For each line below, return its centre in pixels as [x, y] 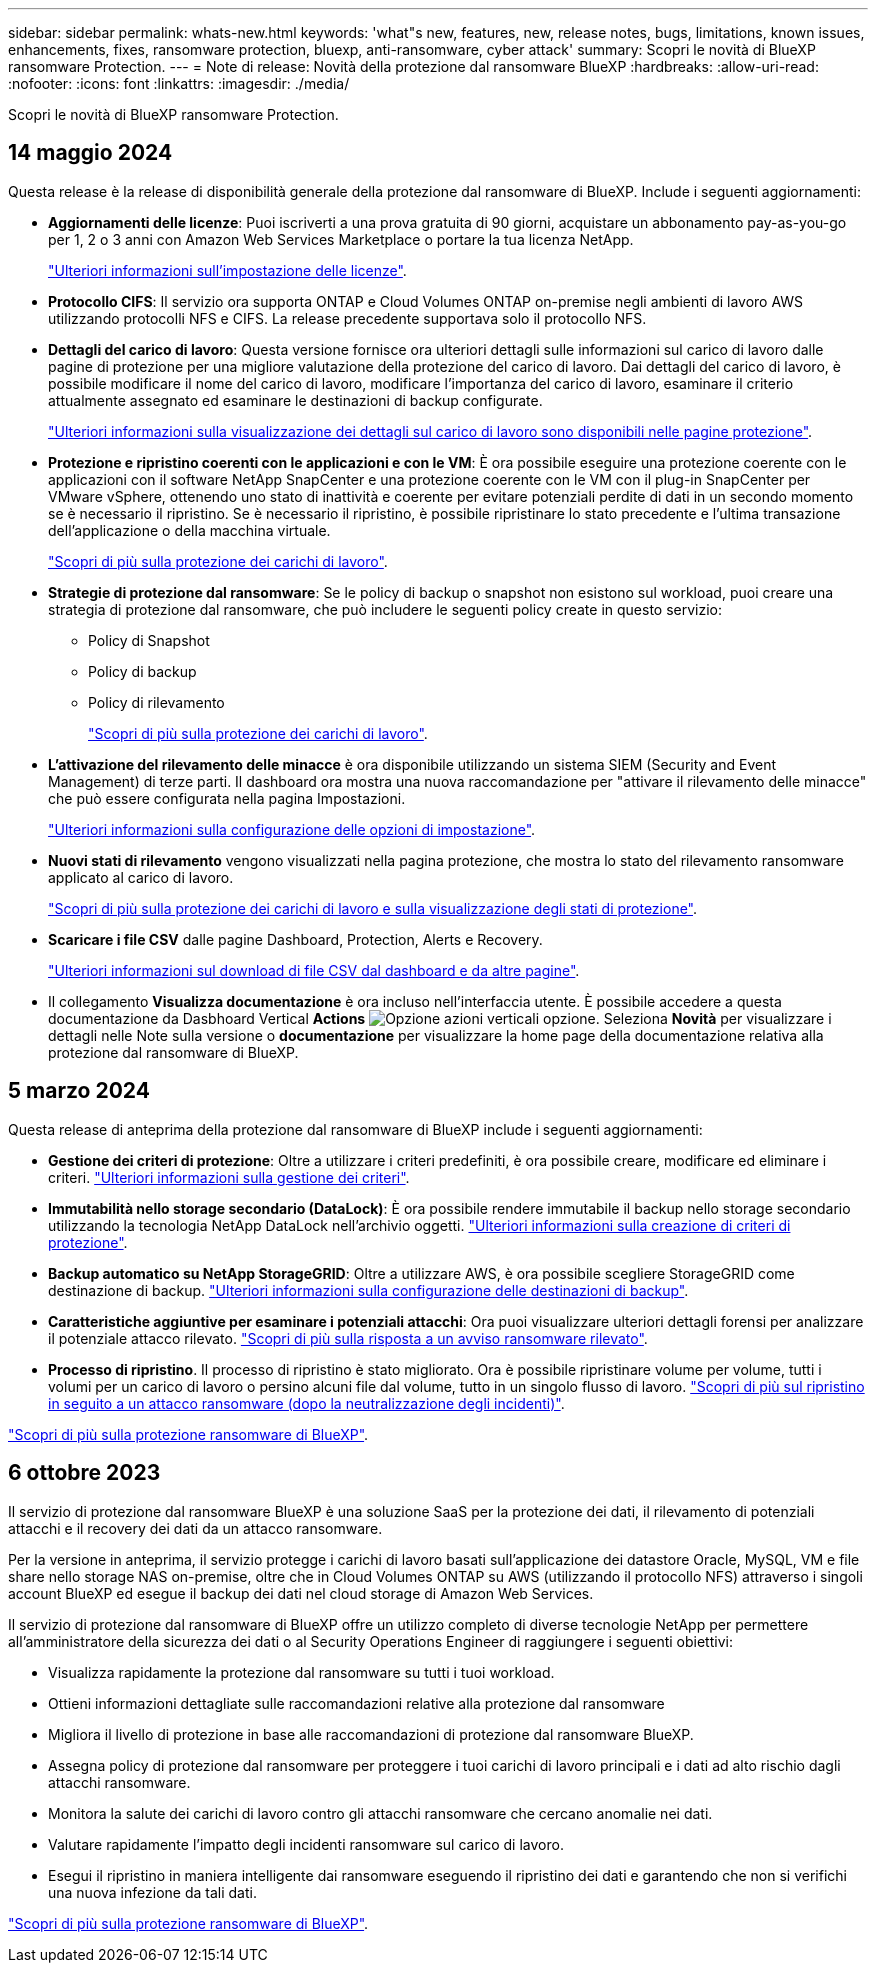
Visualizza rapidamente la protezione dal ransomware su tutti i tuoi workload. [301, 1672]
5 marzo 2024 [79, 1091]
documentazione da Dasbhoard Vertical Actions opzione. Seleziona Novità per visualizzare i [440, 1018]
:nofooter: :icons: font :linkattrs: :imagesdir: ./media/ [179, 83]
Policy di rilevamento [156, 702]
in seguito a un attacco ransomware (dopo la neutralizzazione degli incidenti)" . [306, 1403]
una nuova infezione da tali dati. [152, 1892]
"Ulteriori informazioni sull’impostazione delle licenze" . [227, 270]
